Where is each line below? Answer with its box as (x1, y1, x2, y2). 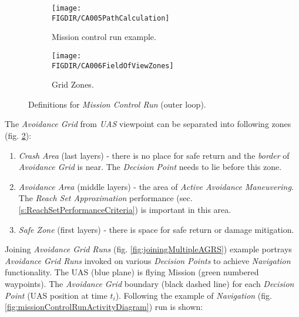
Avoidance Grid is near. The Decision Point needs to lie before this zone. (18, 161, 282, 173)
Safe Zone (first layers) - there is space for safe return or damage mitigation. (18, 223, 294, 235)
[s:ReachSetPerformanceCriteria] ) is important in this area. (18, 203, 231, 215)
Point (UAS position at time (5, 289, 107, 301)
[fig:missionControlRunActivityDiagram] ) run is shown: (5, 301, 203, 313)
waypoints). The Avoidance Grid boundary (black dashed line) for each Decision (5, 277, 294, 289)
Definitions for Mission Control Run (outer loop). (28, 98, 206, 110)
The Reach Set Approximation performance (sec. (18, 192, 193, 204)
